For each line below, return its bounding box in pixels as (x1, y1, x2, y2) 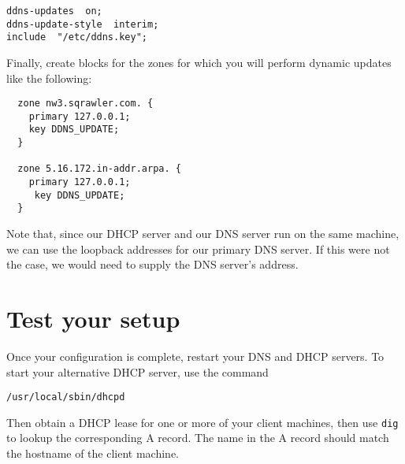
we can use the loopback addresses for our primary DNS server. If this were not (6, 240, 390, 257)
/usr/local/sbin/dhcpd (6, 392, 125, 403)
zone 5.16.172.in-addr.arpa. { (17, 163, 181, 175)
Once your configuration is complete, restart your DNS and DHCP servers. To (6, 347, 385, 364)
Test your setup (6, 303, 180, 335)
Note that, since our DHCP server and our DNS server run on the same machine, (6, 225, 399, 242)
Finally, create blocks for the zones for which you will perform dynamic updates (6, 54, 392, 70)
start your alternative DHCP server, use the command (6, 363, 269, 380)
